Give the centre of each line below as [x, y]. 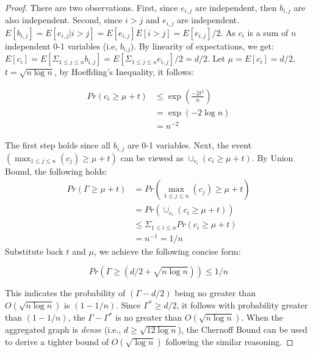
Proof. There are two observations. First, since [92, 7]
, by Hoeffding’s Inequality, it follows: [124, 72]
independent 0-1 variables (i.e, [61, 45]
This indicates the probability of [65, 293]
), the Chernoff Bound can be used [243, 329]
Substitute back [34, 251]
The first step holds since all [58, 145]
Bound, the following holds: [56, 171]
